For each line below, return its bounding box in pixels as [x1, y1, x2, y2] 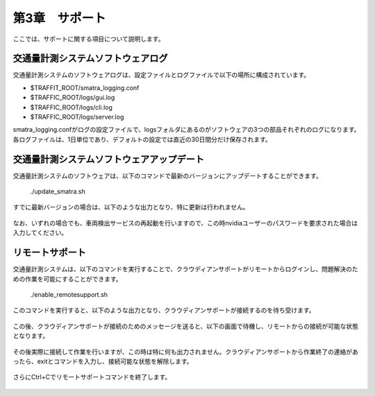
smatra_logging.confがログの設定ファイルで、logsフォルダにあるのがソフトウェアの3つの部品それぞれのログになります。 [12, 126, 360, 134]
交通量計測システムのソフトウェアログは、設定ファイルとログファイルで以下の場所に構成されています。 [12, 71, 310, 79]
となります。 [12, 332, 49, 340]
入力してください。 [12, 229, 68, 237]
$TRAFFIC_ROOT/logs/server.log [30, 113, 124, 121]
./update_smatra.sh [30, 187, 86, 196]
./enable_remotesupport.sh [30, 290, 108, 298]
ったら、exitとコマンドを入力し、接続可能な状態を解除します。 [12, 357, 194, 365]
